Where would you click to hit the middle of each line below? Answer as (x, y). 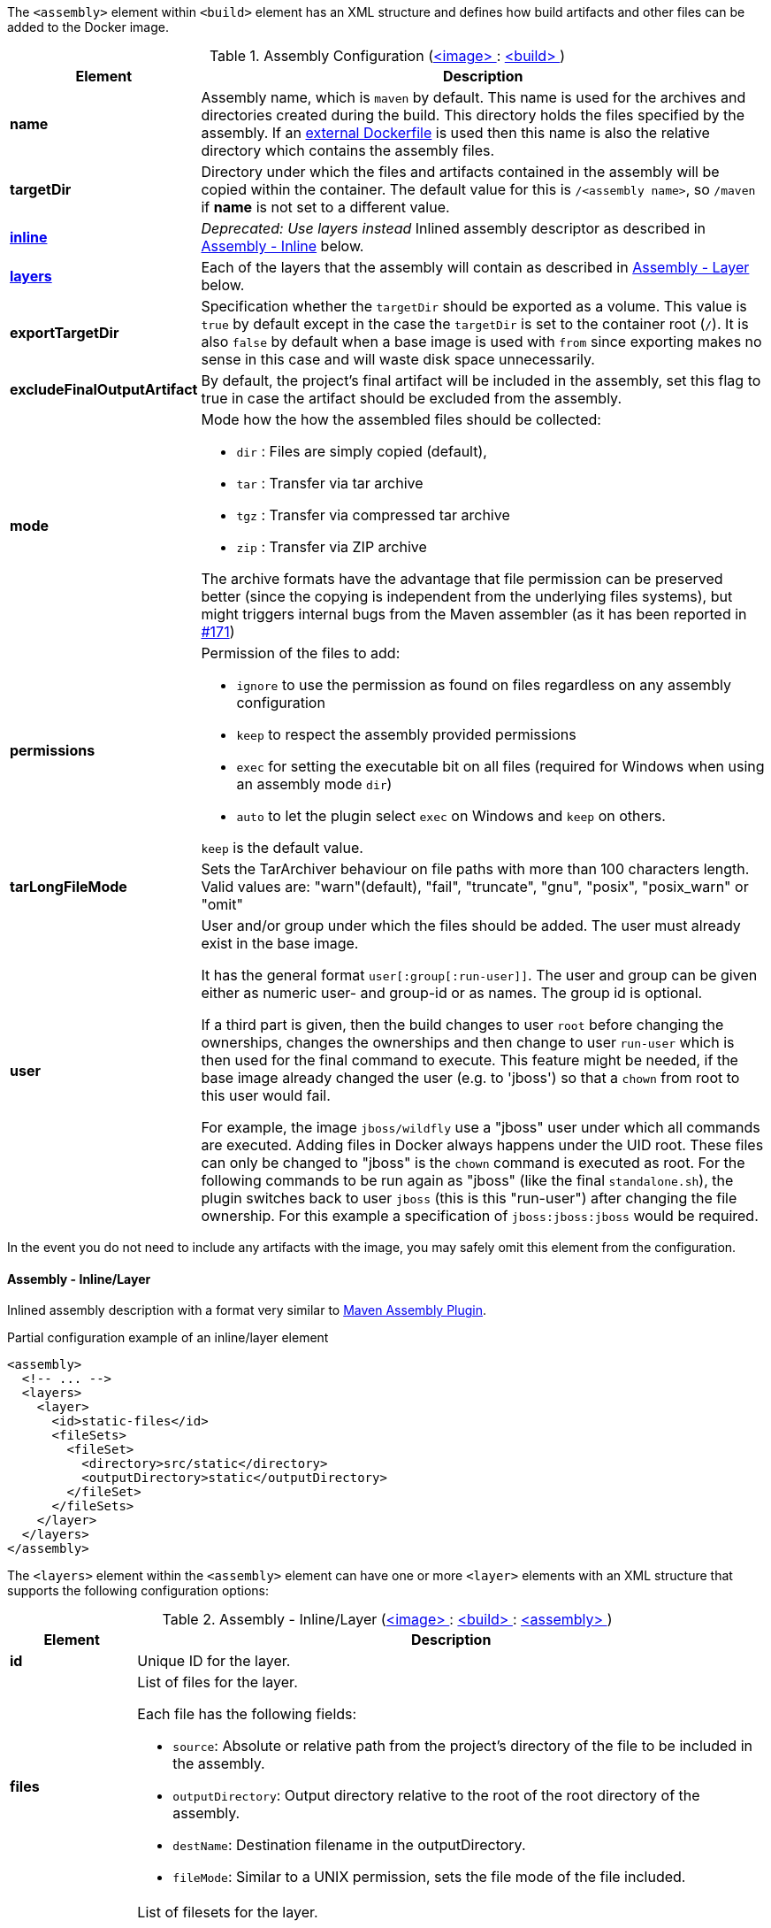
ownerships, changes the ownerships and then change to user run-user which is (468, 1042)
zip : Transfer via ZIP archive (332, 547)
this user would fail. (266, 1095)
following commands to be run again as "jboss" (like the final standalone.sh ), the (467, 1180)
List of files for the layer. (218, 1682)
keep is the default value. (282, 848)
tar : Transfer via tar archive (330, 483)
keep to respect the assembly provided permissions (406, 734)
